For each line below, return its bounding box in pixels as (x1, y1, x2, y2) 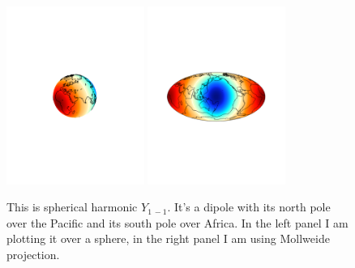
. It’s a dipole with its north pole (167, 198, 331, 215)
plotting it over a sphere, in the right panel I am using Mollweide (6, 230, 330, 247)
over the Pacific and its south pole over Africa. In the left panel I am (6, 214, 349, 231)
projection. (6, 245, 60, 262)
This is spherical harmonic (6, 198, 138, 215)
